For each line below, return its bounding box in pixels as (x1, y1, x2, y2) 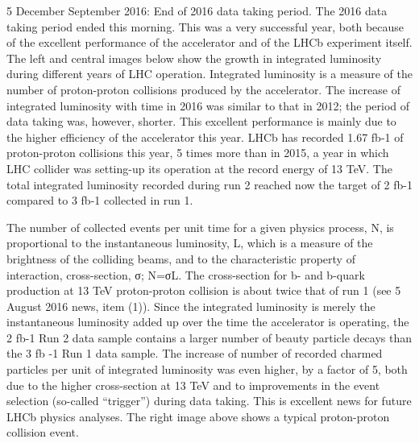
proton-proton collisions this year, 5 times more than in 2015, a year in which (6, 144, 389, 161)
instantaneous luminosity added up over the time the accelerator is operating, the (6, 313, 409, 330)
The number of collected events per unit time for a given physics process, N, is (6, 218, 394, 235)
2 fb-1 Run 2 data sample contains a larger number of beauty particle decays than (6, 329, 413, 346)
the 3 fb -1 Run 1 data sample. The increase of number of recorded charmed (6, 345, 383, 362)
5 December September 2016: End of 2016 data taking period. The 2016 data (6, 2, 388, 19)
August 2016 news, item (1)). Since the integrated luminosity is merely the (6, 297, 375, 314)
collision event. (6, 424, 79, 441)
